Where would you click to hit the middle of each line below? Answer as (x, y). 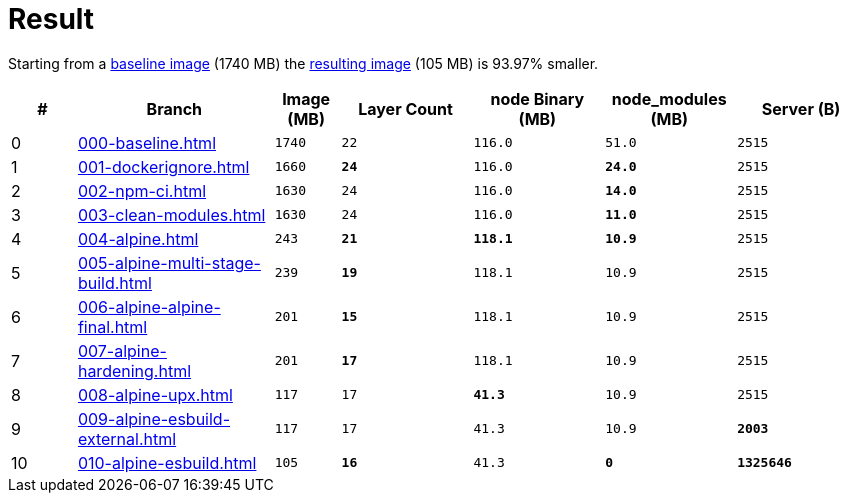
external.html (127, 438)
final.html (112, 326)
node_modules (669, 98)
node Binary (537, 98)
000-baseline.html (146, 142)
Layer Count (405, 108)
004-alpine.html (138, 238)
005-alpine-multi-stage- (169, 262)
